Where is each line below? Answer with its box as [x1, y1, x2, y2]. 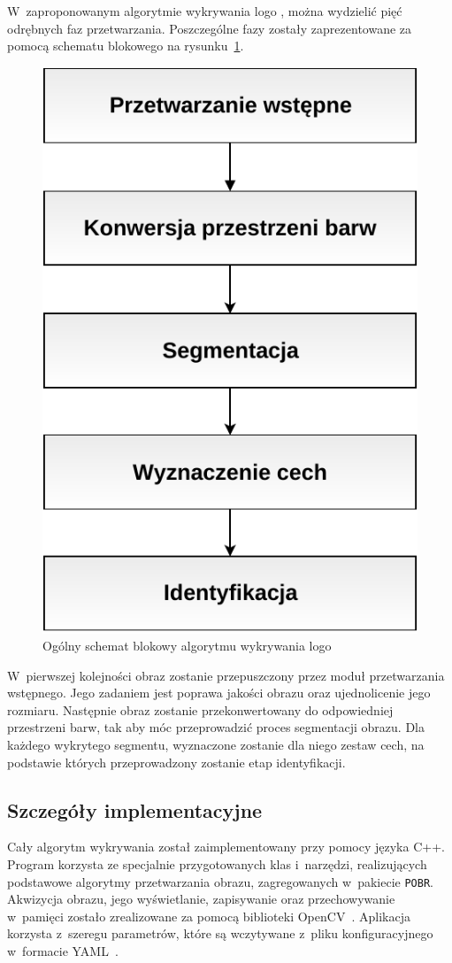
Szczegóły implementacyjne [7, 796, 263, 823]
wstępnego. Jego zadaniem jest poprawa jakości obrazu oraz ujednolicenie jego [7, 683, 431, 702]
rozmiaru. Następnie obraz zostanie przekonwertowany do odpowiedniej [7, 700, 394, 719]
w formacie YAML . [7, 942, 119, 960]
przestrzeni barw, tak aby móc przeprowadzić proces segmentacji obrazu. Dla [7, 718, 425, 736]
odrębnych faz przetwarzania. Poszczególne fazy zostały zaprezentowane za [7, 19, 412, 37]
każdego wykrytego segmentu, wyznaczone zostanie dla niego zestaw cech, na [7, 736, 425, 754]
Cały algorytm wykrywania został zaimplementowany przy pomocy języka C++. [7, 837, 445, 856]
